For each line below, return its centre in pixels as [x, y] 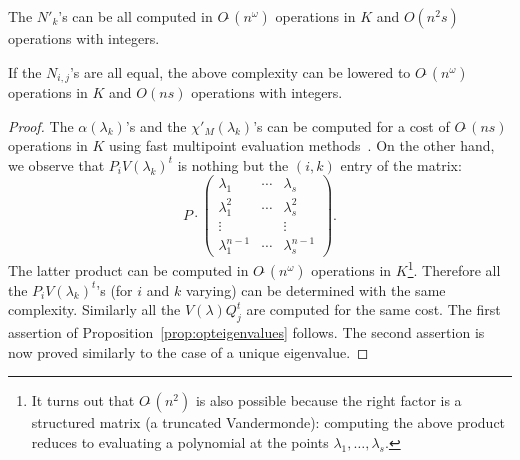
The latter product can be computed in [128, 269]
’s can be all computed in [135, 16]
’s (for [114, 289]
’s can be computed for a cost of [351, 125]
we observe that [56, 164]
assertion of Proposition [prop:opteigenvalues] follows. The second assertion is [246, 332]
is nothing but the [233, 164]
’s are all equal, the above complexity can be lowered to [240, 71]
